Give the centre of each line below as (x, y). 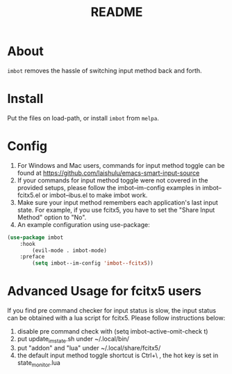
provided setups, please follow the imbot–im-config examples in (109, 187)
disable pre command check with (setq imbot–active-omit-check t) (113, 332)
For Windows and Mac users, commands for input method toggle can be (121, 165)
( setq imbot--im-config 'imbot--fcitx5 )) (93, 263)
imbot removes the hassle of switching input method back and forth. (105, 70)
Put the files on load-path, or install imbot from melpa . (83, 118)
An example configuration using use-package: (84, 224)
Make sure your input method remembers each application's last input (118, 202)
